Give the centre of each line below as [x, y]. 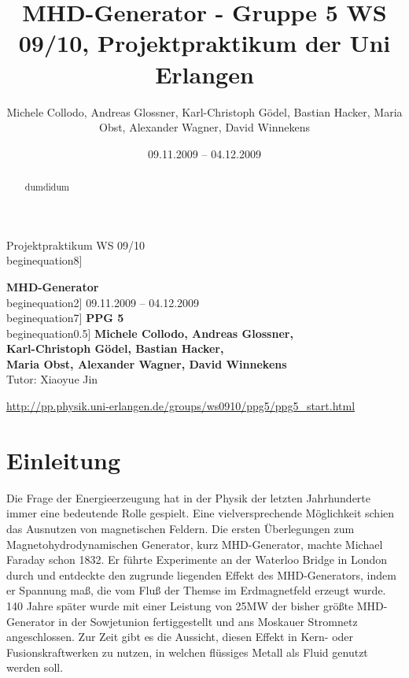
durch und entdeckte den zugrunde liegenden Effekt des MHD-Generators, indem [201, 574]
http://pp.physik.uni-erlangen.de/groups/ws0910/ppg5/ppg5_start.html [181, 406]
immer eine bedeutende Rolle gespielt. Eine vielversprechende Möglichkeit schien [201, 513]
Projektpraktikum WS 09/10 [76, 245]
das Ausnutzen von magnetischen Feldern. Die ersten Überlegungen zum [181, 528]
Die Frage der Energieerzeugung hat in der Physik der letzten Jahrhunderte [189, 497]
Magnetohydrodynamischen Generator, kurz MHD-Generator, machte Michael [195, 544]
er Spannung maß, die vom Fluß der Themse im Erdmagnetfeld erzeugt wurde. [196, 590]
